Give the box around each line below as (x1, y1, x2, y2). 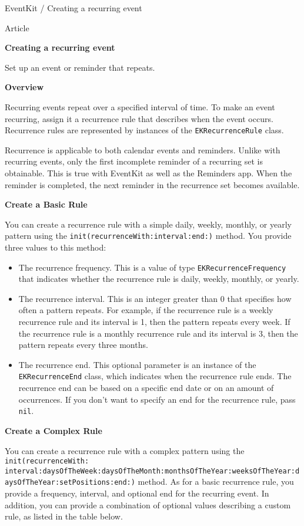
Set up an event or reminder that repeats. (5, 61, 155, 73)
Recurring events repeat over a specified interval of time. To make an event (5, 100, 275, 113)
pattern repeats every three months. (18, 338, 148, 351)
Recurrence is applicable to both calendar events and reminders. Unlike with (5, 143, 280, 156)
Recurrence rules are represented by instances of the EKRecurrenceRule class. (5, 124, 284, 136)
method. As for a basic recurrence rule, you (138, 475, 294, 488)
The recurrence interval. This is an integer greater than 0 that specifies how (18, 292, 292, 304)
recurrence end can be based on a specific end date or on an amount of (18, 382, 274, 394)
